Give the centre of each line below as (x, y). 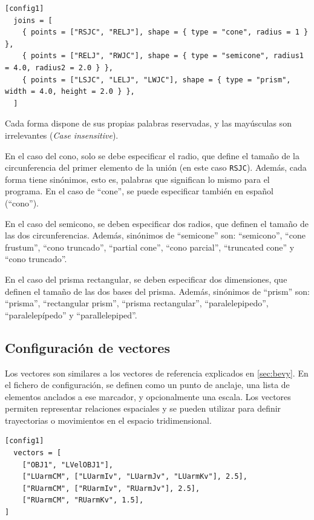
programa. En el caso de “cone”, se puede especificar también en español (139, 191)
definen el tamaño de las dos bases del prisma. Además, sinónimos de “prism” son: (158, 291)
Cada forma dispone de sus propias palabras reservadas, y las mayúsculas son (148, 123)
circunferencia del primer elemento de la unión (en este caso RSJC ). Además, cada (156, 167)
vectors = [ (38, 453)
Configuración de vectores (87, 347)
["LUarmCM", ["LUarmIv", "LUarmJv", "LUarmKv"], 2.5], (135, 477)
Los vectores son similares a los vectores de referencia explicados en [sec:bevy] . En (157, 373)
